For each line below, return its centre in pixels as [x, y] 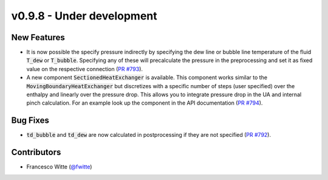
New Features [38, 37]
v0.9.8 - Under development [84, 16]
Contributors [36, 152]
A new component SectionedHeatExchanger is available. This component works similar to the [147, 78]
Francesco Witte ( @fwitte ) [59, 167]
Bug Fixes [30, 121]
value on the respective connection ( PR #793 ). [84, 69]
